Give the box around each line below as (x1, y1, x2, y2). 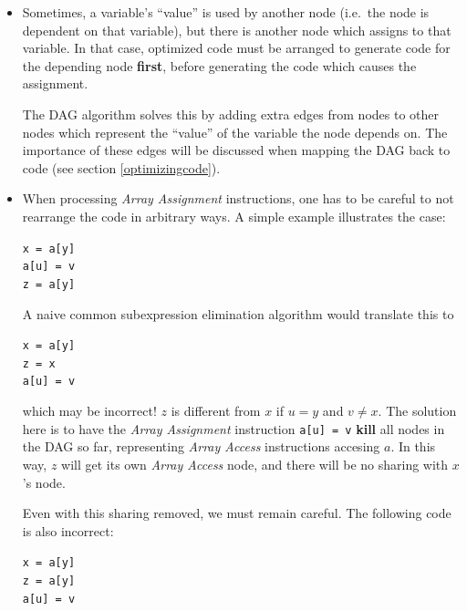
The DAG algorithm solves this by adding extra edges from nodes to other (22, 104, 439, 123)
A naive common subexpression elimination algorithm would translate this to (22, 304, 454, 323)
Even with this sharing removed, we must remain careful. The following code (22, 503, 451, 523)
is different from (171, 401, 261, 420)
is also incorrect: (22, 521, 114, 540)
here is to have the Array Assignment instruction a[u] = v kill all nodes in (22, 419, 445, 438)
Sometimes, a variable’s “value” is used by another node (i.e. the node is (22, 3, 430, 21)
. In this (390, 437, 436, 456)
